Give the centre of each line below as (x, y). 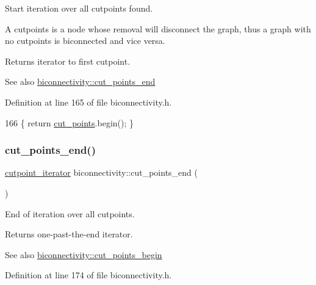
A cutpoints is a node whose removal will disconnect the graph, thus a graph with (158, 28)
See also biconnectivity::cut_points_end (80, 81)
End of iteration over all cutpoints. (70, 213)
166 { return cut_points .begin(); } (69, 122)
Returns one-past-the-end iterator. (69, 234)
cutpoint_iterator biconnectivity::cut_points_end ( (101, 172)
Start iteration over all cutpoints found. (79, 8)
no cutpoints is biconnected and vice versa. (85, 41)
